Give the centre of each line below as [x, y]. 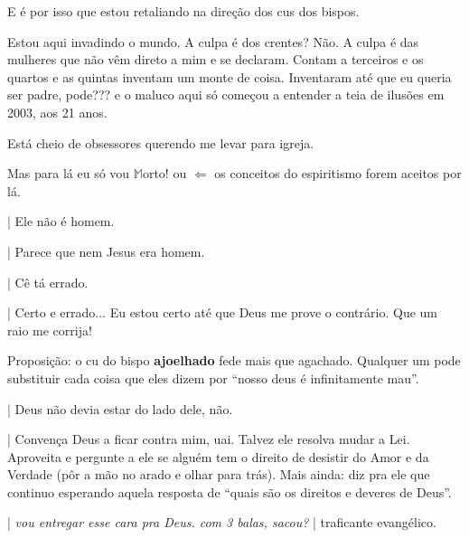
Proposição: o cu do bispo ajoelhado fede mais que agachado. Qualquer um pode [234, 360]
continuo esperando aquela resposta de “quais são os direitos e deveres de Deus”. [230, 491]
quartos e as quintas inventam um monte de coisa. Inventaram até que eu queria [230, 76]
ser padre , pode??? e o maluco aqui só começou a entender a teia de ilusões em [226, 94]
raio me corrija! [50, 330]
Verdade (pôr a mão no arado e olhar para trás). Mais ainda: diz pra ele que [219, 474]
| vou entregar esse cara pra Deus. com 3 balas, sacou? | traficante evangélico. [222, 522]
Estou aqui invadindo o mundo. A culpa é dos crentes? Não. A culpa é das [213, 41]
